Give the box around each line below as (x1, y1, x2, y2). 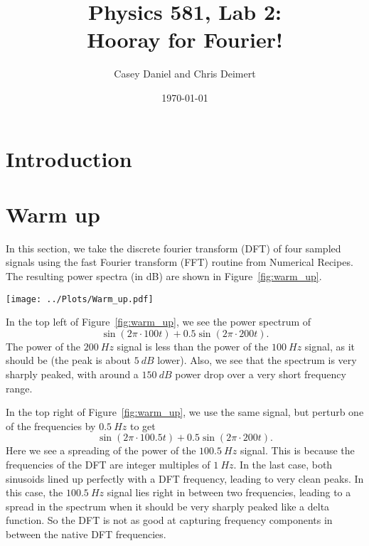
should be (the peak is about (6, 353, 131, 368)
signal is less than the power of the (117, 338, 269, 353)
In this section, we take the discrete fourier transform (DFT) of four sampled (6, 240, 341, 255)
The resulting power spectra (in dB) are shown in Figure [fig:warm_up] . (6, 269, 322, 283)
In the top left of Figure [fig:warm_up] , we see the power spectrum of (6, 314, 311, 329)
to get (129, 418, 156, 433)
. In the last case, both (233, 457, 333, 471)
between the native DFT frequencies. (6, 526, 166, 541)
